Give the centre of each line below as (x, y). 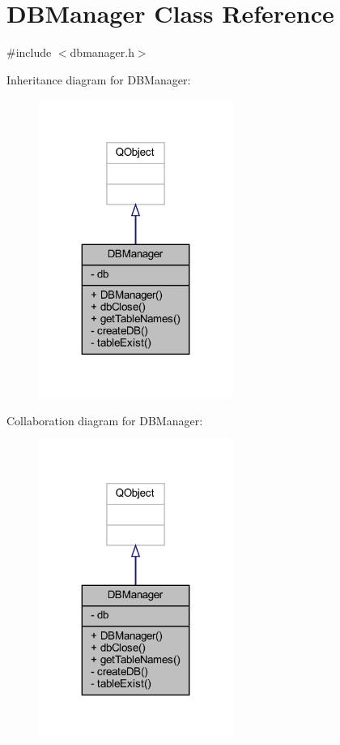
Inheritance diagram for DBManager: (99, 79)
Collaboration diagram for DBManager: (105, 420)
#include (29, 52)
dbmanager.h (102, 52)
